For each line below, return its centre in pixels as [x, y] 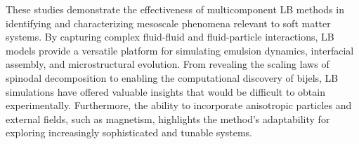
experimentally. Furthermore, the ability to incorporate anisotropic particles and [179, 105]
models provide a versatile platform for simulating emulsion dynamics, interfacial [180, 50]
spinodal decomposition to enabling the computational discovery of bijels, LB [172, 77]
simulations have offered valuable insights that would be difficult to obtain [165, 91]
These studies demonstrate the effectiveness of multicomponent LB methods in [175, 9]
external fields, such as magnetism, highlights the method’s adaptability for [168, 118]
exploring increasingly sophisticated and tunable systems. [129, 132]
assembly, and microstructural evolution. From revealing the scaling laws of [168, 64]
